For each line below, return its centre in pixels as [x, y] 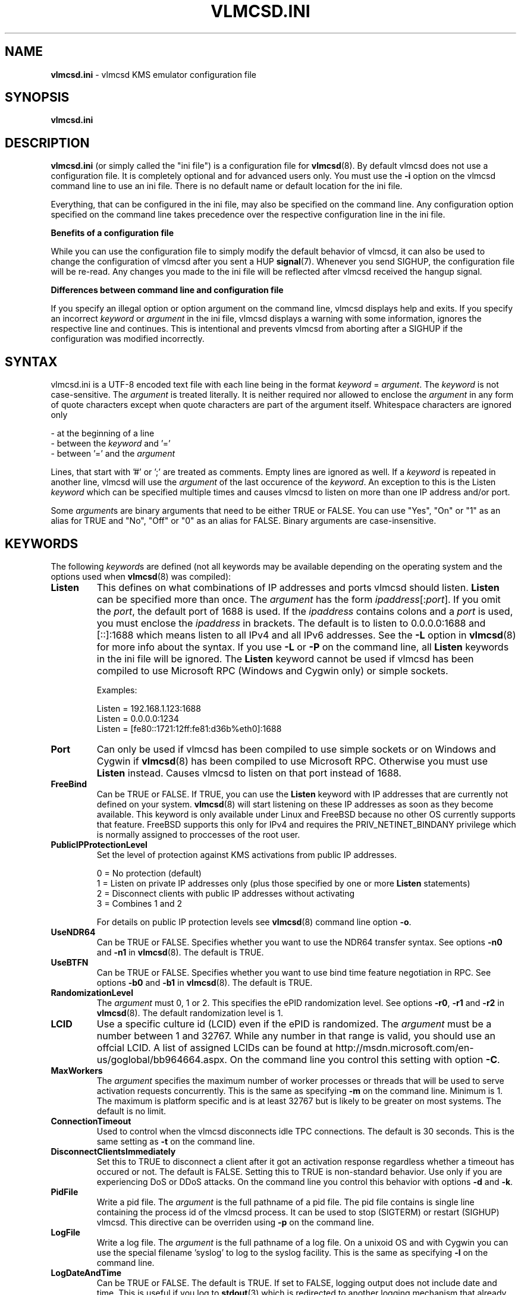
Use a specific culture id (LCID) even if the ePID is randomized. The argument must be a [294, 1024]
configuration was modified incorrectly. [128, 339]
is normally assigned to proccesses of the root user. [198, 834]
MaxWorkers [77, 1070]
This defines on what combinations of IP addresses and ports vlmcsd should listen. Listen [298, 587]
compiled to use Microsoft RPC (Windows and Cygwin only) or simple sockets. [272, 670]
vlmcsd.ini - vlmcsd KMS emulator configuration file [153, 74]
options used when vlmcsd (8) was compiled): [141, 576]
